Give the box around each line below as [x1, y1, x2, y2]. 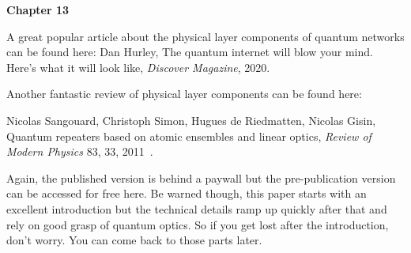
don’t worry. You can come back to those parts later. [6, 232, 262, 248]
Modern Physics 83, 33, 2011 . [6, 143, 153, 160]
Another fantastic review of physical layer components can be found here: [6, 85, 362, 102]
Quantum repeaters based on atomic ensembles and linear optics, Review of [6, 127, 371, 144]
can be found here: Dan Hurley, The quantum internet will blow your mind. [6, 43, 373, 60]
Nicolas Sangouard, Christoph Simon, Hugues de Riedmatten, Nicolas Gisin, [6, 111, 376, 128]
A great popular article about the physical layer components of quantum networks [6, 28, 405, 44]
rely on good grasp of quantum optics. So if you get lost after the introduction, [6, 216, 389, 232]
